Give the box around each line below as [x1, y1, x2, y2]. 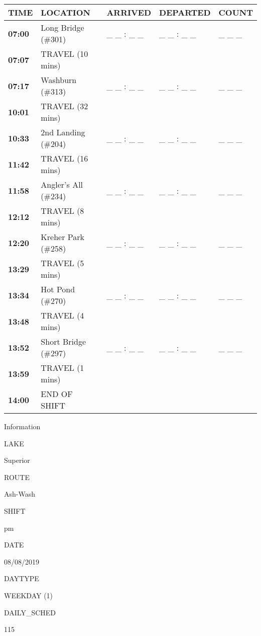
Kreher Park [41, 231, 84, 243]
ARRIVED [106, 7, 152, 18]
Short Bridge [41, 336, 86, 347]
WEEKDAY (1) [4, 590, 53, 600]
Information [4, 421, 41, 431]
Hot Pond [41, 283, 75, 295]
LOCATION [41, 7, 90, 18]
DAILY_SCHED [4, 607, 56, 617]
